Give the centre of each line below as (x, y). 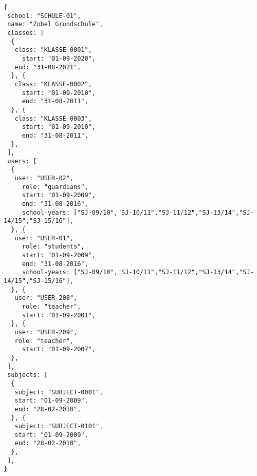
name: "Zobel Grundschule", (55, 24)
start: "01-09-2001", (59, 315)
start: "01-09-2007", (59, 349)
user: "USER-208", (46, 298)
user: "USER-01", (44, 238)
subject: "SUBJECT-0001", (59, 392)
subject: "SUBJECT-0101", (59, 426)
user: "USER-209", (46, 332)
